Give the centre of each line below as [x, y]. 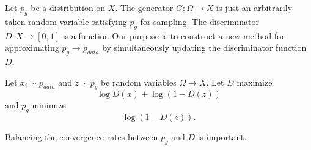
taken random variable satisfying [66, 21]
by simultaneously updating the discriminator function [204, 47]
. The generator [144, 7]
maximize [254, 82]
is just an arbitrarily [254, 7]
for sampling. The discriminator [199, 21]
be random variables [138, 82]
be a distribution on [68, 7]
